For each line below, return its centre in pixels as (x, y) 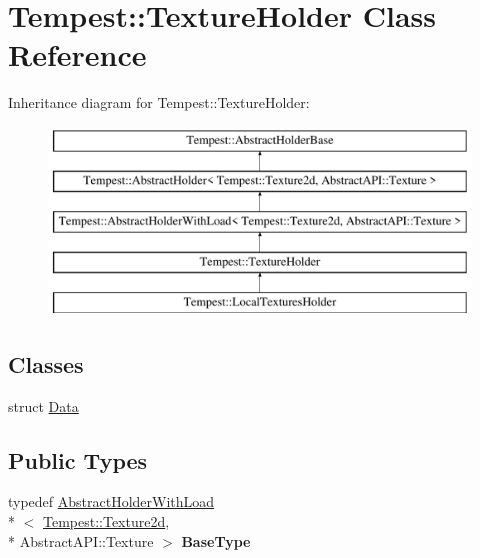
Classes (46, 363)
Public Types (78, 459)
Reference (77, 54)
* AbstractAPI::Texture (81, 540)
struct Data (43, 405)
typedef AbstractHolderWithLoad (111, 501)
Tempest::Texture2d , (106, 521)
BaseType (216, 540)
